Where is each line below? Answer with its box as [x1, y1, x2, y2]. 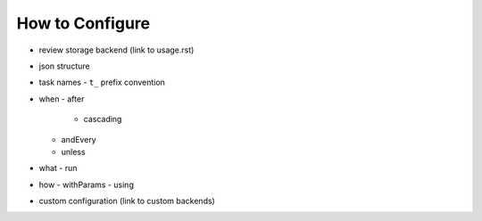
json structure [38, 61, 90, 71]
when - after [38, 94, 85, 104]
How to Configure [16, 13, 151, 33]
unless [61, 146, 86, 157]
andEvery [61, 134, 97, 144]
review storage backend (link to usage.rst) [38, 45, 195, 55]
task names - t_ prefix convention [38, 77, 165, 88]
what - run [38, 163, 78, 174]
